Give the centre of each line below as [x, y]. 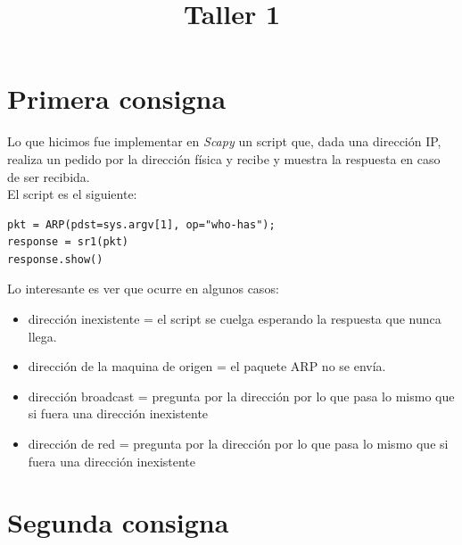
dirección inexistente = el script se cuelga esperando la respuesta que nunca [235, 319]
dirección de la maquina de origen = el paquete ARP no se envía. [207, 366]
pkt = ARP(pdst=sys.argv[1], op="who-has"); [141, 224]
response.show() [55, 259]
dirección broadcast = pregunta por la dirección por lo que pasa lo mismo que [241, 396]
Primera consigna [117, 99]
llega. [42, 336]
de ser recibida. [49, 176]
